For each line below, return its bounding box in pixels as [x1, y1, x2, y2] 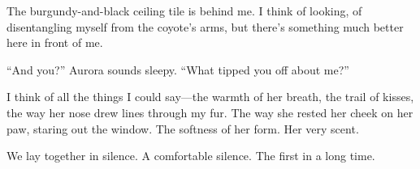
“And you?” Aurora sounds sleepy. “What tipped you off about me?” [6, 61, 349, 78]
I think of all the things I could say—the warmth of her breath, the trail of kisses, [6, 88, 414, 105]
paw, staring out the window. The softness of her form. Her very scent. [6, 120, 359, 137]
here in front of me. [6, 34, 103, 51]
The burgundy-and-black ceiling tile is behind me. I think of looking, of [6, 2, 362, 19]
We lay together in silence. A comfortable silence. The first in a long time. [6, 147, 375, 164]
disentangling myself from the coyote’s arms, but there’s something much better [6, 18, 404, 35]
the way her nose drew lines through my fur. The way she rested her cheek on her [6, 104, 414, 120]
